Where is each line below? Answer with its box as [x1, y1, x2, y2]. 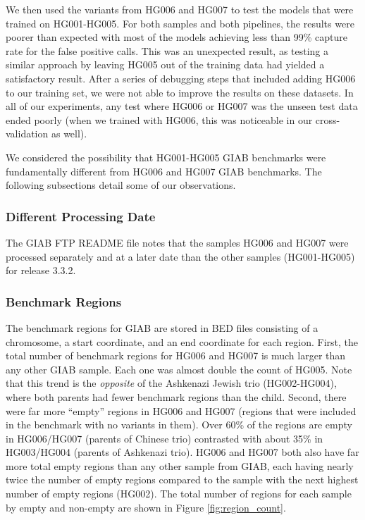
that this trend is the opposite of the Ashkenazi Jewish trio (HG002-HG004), [6, 376, 337, 390]
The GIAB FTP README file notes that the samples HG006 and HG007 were [6, 235, 349, 249]
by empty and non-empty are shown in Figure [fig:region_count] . [6, 500, 286, 514]
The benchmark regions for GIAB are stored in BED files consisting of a [6, 320, 318, 335]
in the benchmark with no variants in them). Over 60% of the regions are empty [6, 417, 352, 432]
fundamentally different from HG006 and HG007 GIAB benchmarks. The [6, 163, 322, 178]
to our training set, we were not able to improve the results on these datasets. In [6, 85, 354, 99]
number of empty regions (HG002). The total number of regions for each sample [6, 486, 352, 501]
